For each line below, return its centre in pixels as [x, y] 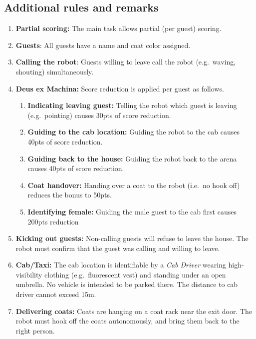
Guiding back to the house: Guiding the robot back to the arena [132, 158]
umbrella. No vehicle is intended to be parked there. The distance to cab [127, 284]
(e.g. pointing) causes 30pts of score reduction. [99, 115]
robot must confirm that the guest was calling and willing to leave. [118, 248]
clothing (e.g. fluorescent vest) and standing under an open [135, 274]
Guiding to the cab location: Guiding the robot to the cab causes [133, 132]
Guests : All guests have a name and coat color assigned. [103, 45]
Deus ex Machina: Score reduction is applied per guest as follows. [120, 88]
